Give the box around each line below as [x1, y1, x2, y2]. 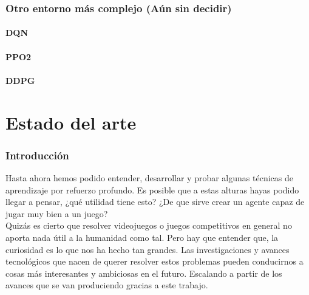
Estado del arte [5, 109, 137, 134]
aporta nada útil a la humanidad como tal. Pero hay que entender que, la [5, 231, 279, 243]
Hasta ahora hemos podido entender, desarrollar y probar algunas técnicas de [5, 172, 293, 184]
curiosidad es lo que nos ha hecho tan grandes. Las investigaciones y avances [5, 243, 290, 255]
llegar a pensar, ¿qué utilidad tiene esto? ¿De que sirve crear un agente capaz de [5, 195, 305, 208]
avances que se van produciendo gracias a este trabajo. [5, 279, 208, 291]
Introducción [5, 147, 69, 162]
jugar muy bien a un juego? [5, 207, 108, 220]
